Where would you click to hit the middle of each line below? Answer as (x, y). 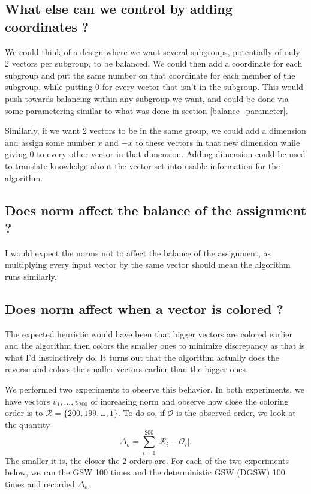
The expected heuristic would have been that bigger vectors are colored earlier (149, 333)
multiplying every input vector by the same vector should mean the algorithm (148, 264)
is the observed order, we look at (236, 413)
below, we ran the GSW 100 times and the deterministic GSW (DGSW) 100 (145, 472)
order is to (24, 413)
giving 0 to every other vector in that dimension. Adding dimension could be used (155, 154)
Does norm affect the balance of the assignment (156, 210)
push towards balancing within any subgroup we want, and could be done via (147, 98)
